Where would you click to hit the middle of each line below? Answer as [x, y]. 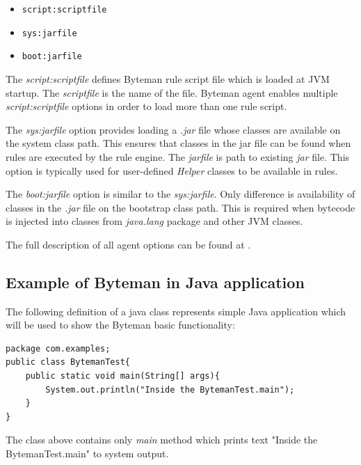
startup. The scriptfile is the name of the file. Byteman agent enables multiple [172, 92]
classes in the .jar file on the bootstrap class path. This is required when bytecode [180, 207]
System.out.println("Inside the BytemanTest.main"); [170, 389]
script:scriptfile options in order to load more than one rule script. [146, 106]
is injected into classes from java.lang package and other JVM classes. [154, 221]
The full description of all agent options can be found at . [128, 244]
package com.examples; [58, 348]
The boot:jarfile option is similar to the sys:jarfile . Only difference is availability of [180, 194]
